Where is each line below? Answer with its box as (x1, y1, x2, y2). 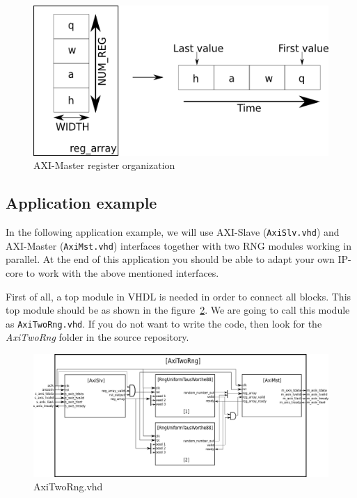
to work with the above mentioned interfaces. (26, 265, 219, 280)
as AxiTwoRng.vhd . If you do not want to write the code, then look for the (6, 316, 322, 330)
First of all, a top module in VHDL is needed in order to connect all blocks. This (6, 289, 351, 303)
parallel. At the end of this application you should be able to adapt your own (6, 252, 335, 266)
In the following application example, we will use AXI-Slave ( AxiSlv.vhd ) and (6, 225, 340, 239)
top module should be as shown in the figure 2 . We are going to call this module (6, 303, 350, 317)
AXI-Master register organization (33, 158, 175, 172)
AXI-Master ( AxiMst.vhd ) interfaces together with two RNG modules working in (6, 238, 351, 252)
